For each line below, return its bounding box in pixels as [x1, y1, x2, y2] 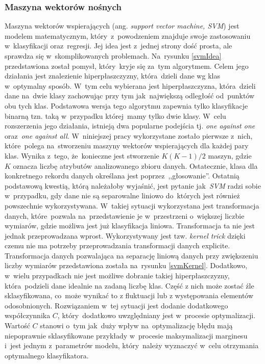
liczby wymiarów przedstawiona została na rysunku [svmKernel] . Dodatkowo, [5, 260, 248, 271]
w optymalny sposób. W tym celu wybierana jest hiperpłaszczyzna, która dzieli [5, 80, 256, 91]
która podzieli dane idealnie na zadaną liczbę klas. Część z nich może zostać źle [5, 280, 254, 291]
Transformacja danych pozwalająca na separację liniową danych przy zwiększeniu [5, 250, 258, 261]
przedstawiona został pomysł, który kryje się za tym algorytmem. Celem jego [5, 60, 249, 71]
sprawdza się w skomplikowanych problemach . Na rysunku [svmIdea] [5, 50, 222, 61]
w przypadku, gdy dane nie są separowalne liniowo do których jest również [5, 190, 240, 201]
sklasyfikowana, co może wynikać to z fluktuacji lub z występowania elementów [5, 290, 254, 301]
